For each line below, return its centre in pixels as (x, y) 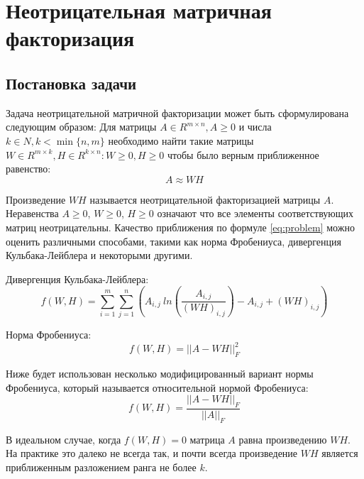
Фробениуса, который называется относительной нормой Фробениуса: (157, 387)
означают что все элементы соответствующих (255, 213)
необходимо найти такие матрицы (181, 140)
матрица (207, 439)
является (340, 453)
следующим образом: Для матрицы (81, 127)
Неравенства (32, 213)
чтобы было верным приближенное (243, 154)
